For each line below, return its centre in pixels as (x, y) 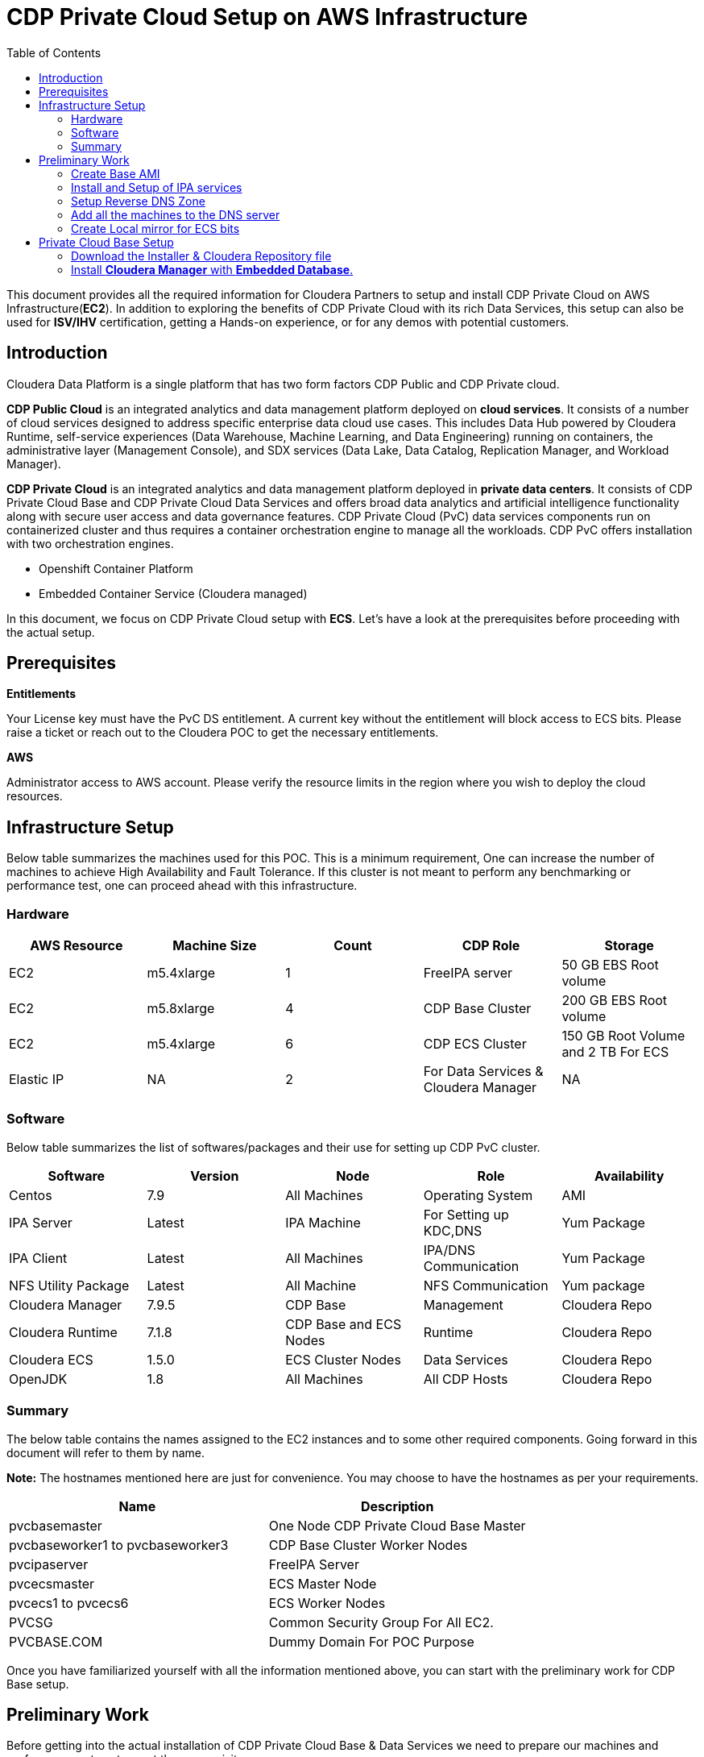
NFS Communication (486, 1285)
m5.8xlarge (181, 1009)
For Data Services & (483, 1072)
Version (215, 1175)
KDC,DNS (453, 1230)
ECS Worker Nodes (327, 1603)
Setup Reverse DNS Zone (138, 201)
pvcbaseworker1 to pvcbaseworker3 (119, 1545)
